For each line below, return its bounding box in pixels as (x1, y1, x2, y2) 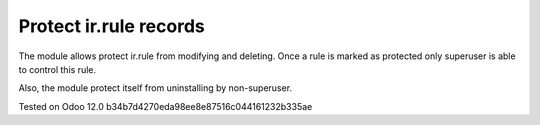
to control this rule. (18, 63, 97, 75)
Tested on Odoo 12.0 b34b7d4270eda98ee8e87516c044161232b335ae (18, 100, 313, 112)
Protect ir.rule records (18, 15, 205, 37)
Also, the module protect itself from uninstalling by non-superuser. (18, 82, 293, 94)
